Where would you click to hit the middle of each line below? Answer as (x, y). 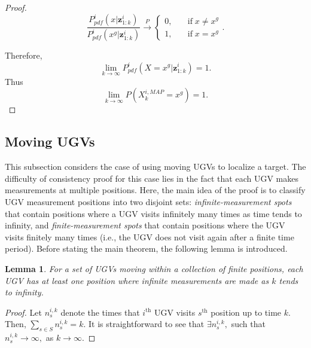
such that (248, 324)
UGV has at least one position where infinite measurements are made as (137, 280)
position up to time (246, 312)
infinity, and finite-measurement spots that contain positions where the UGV (145, 225)
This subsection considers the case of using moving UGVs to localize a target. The (155, 167)
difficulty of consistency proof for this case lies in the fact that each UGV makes (152, 178)
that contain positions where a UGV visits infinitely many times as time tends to (153, 213)
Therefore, (24, 55)
